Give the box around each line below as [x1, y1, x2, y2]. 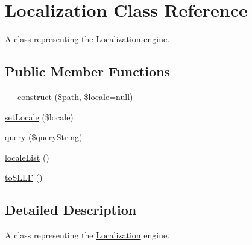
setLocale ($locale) [5, 110, 74, 123]
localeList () [5, 150, 49, 163]
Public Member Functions [5, 62, 170, 81]
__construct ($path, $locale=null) [5, 90, 133, 102]
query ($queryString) [5, 131, 83, 143]
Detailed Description [5, 200, 137, 219]
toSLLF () [5, 171, 43, 184]
